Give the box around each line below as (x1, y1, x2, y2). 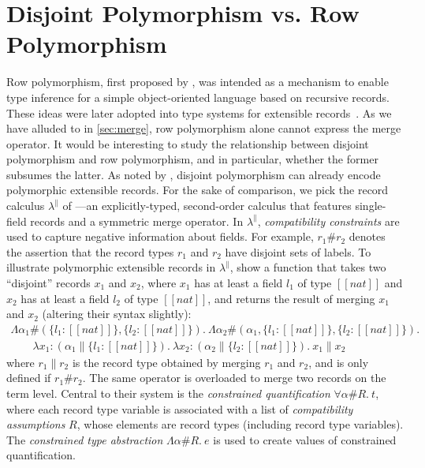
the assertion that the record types (6, 243, 174, 260)
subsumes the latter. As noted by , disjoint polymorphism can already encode (6, 166, 381, 182)
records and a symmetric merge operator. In (30, 212, 244, 229)
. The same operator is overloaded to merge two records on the (82, 369, 386, 386)
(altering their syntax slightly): (42, 305, 192, 322)
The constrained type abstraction (6, 431, 163, 447)
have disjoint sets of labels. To (225, 243, 371, 260)
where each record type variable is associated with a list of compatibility (6, 400, 353, 417)
